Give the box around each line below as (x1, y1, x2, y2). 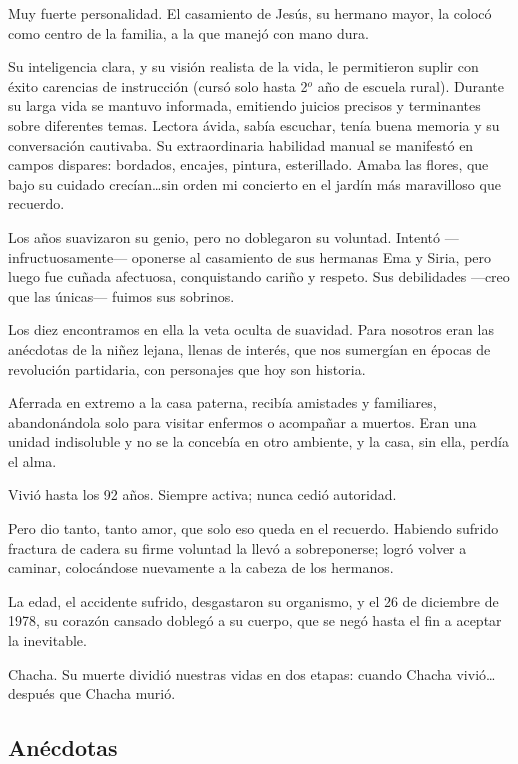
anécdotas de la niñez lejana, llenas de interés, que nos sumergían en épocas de (8, 338, 491, 359)
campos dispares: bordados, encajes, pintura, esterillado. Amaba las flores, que (8, 154, 489, 175)
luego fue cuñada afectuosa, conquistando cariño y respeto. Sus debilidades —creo (8, 266, 510, 287)
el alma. (8, 450, 57, 471)
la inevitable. (8, 630, 87, 651)
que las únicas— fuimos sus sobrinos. (8, 285, 235, 306)
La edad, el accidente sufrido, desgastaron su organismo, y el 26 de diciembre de (8, 590, 499, 611)
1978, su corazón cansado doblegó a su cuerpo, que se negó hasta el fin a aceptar (8, 610, 502, 631)
